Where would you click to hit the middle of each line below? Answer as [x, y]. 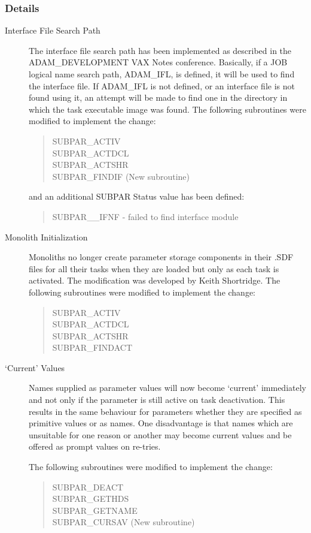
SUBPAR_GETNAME [95, 510]
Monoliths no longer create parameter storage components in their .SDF [161, 257]
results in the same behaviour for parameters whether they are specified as [165, 411]
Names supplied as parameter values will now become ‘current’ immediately [167, 388]
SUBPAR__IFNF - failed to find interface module [145, 216]
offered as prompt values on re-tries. [95, 446]
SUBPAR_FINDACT [92, 347]
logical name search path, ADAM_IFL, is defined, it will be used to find [162, 74]
